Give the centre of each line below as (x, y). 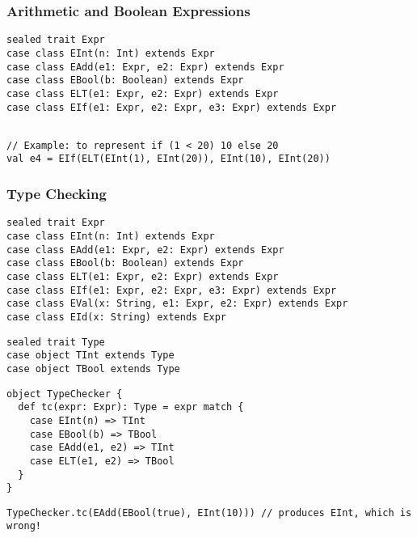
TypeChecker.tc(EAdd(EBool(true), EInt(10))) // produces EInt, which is (209, 513)
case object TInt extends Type (91, 356)
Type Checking (57, 194)
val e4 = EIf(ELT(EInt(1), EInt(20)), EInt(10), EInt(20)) (168, 159)
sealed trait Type (56, 342)
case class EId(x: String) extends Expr (117, 317)
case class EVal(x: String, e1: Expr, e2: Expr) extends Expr (177, 304)
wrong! (24, 526)
